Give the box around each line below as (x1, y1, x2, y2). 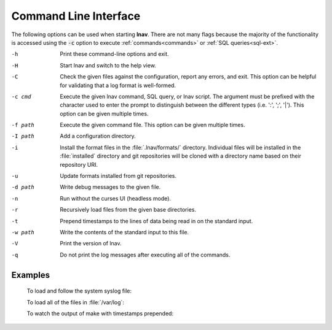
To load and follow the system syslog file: (26, 287, 132, 294)
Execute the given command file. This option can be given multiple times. (60, 121, 245, 129)
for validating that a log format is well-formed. (60, 82, 176, 89)
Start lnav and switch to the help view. (60, 61, 156, 69)
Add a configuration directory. (60, 132, 136, 140)
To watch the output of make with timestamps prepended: (26, 310, 174, 317)
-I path (11, 132, 35, 140)
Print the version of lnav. (60, 240, 122, 247)
